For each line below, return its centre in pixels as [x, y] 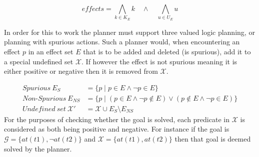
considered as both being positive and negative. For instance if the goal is [117, 129]
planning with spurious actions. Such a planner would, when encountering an [122, 42]
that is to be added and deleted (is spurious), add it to [167, 51]
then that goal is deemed [213, 138]
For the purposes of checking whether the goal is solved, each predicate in [117, 119]
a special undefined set [39, 61]
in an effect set [51, 51]
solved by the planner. [38, 148]
